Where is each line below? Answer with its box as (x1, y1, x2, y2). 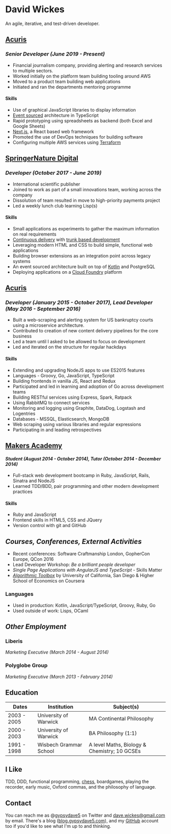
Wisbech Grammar (37, 741, 82, 748)
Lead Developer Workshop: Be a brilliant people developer (12, 562, 136, 568)
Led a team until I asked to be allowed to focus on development (12, 338, 146, 345)
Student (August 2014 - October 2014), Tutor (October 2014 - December (5, 455, 161, 462)
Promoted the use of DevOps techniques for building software (12, 134, 144, 140)
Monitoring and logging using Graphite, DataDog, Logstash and (12, 405, 146, 411)
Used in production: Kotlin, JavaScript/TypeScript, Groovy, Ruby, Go (12, 602, 156, 608)
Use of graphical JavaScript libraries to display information (12, 107, 136, 113)
